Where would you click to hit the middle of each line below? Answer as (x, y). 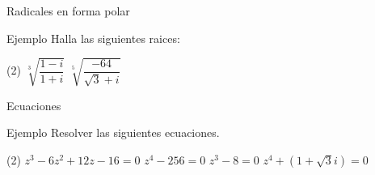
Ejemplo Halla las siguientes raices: (93, 38)
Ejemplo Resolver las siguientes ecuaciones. (113, 132)
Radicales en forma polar (68, 11)
